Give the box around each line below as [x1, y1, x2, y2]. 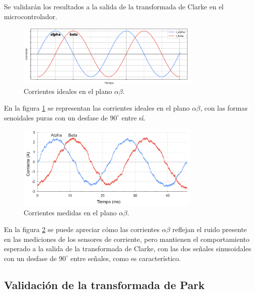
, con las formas [200, 103, 248, 113]
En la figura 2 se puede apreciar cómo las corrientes [4, 224, 159, 234]
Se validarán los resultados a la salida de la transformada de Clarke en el [4, 1, 224, 11]
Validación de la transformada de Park [4, 277, 205, 292]
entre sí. [121, 112, 146, 122]
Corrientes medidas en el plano [24, 207, 117, 218]
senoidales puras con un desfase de [4, 112, 108, 122]
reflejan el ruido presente [172, 224, 247, 234]
